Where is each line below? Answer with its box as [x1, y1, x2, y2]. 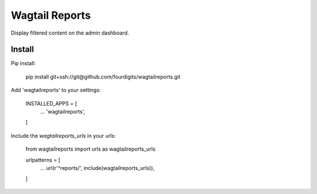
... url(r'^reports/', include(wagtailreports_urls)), [40, 164, 155, 171]
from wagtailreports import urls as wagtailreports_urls [25, 145, 156, 152]
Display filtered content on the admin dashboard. [11, 29, 129, 36]
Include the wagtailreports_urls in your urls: [11, 132, 116, 139]
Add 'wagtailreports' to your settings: [11, 87, 101, 94]
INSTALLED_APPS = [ [25, 100, 77, 107]
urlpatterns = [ [25, 156, 61, 164]
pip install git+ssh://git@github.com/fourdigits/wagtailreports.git [25, 73, 181, 80]
